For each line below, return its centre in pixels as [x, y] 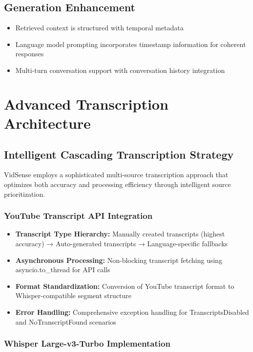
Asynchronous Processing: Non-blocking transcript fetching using [119, 260]
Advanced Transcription [86, 104]
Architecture [47, 123]
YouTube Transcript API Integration [78, 216]
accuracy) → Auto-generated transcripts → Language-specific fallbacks [122, 243]
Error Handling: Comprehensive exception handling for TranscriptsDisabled [132, 312]
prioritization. [25, 194]
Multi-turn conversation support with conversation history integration [120, 70]
